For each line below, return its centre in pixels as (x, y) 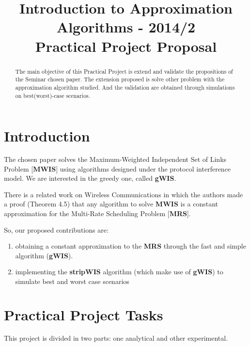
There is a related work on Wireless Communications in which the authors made (124, 194)
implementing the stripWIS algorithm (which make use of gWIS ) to (119, 272)
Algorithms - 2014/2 (126, 27)
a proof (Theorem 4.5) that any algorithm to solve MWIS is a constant (111, 204)
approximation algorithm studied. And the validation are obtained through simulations (125, 87)
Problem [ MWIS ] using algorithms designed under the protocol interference (117, 168)
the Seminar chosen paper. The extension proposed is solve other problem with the (120, 79)
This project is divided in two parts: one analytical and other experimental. (116, 338)
